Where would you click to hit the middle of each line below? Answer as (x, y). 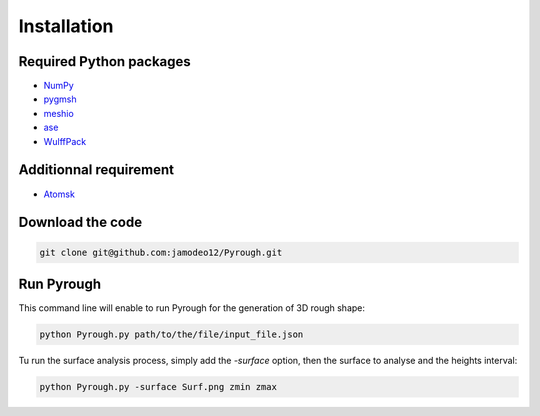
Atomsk (59, 194)
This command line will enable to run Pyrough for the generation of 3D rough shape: (191, 308)
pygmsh (60, 99)
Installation (66, 26)
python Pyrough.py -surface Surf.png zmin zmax (158, 386)
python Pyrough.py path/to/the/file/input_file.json (171, 334)
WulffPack (65, 141)
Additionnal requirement (96, 170)
